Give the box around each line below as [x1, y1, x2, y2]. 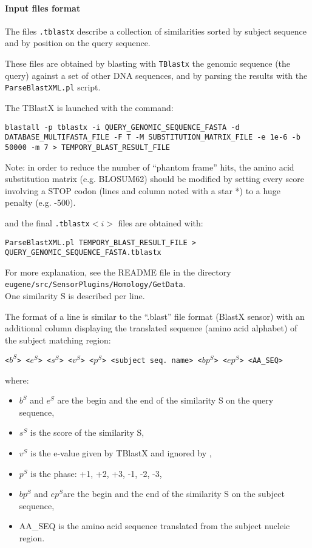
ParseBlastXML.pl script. [5, 81, 101, 93]
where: [5, 373, 29, 386]
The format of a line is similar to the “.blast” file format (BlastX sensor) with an [5, 310, 305, 322]
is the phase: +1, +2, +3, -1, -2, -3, [30, 467, 162, 479]
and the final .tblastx [5, 216, 90, 229]
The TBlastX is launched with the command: [5, 101, 174, 113]
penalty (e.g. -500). [5, 196, 76, 209]
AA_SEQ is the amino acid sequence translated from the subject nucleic [19, 519, 290, 532]
